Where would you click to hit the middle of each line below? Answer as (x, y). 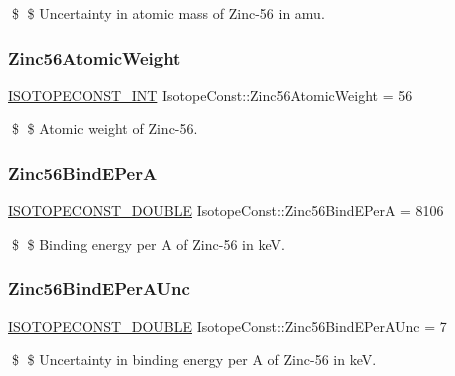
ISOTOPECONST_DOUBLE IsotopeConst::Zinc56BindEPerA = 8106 (226, 210)
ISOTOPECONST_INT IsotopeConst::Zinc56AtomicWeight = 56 (210, 94)
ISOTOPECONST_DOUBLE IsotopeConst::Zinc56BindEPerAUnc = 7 (227, 325)
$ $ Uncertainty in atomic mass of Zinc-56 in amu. (168, 13)
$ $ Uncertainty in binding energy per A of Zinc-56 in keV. (194, 359)
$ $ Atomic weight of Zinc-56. (104, 128)
